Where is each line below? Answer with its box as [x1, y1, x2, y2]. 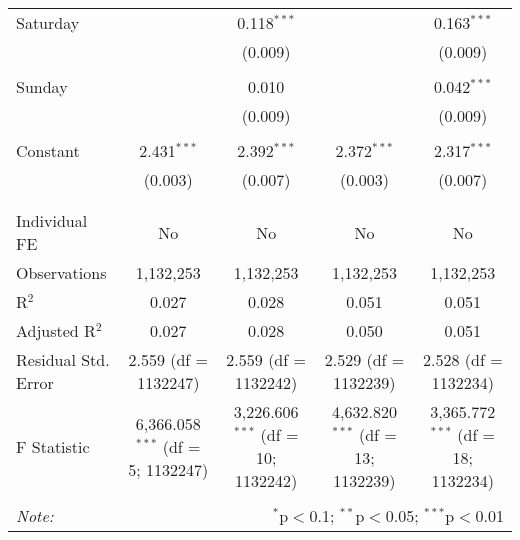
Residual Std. [16, 348, 110, 371]
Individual [16, 209, 88, 232]
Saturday [16, 11, 80, 34]
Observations [16, 261, 107, 284]
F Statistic [16, 434, 90, 458]
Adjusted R [16, 319, 96, 342]
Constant [16, 139, 80, 162]
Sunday [16, 75, 68, 98]
